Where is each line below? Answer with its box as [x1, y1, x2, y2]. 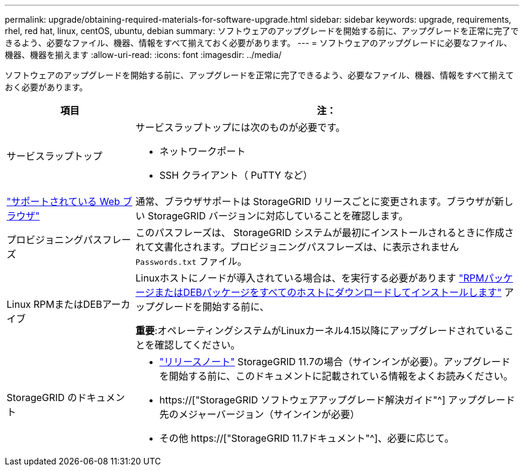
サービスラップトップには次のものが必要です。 [135, 121, 345, 133]
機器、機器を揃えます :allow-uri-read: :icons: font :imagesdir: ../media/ [5, 50, 282, 60]
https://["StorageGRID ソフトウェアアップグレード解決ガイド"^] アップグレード [159, 394, 516, 406]
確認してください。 [154, 339, 240, 351]
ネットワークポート [159, 145, 246, 157]
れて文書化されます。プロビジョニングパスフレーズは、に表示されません [135, 241, 459, 253]
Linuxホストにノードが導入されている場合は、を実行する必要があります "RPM [135, 272, 485, 284]
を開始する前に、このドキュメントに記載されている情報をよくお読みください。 [159, 370, 513, 382]
